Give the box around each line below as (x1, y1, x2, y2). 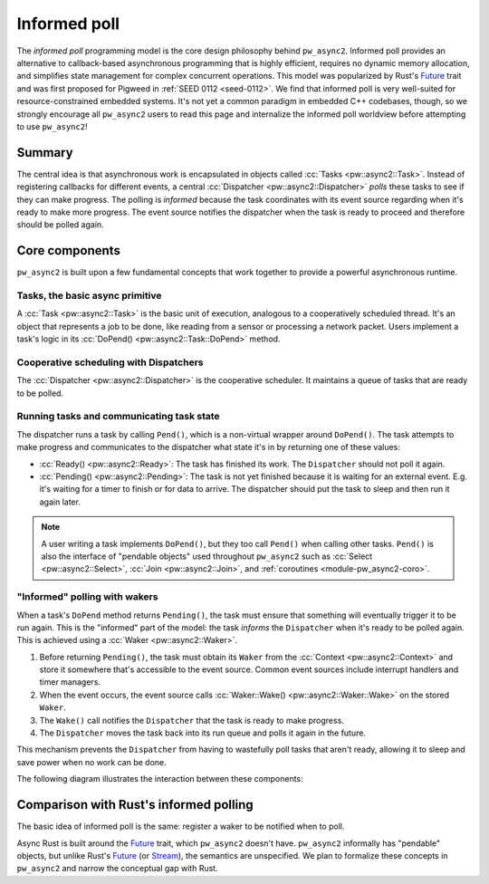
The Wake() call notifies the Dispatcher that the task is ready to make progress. (39, 715, 344, 725)
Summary (16, 145, 73, 160)
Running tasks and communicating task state (16, 410, 221, 423)
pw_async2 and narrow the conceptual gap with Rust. (16, 863, 218, 874)
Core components (16, 243, 121, 258)
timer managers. (39, 677, 101, 687)
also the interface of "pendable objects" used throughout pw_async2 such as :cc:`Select (41, 551, 373, 562)
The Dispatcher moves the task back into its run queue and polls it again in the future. (39, 727, 367, 738)
